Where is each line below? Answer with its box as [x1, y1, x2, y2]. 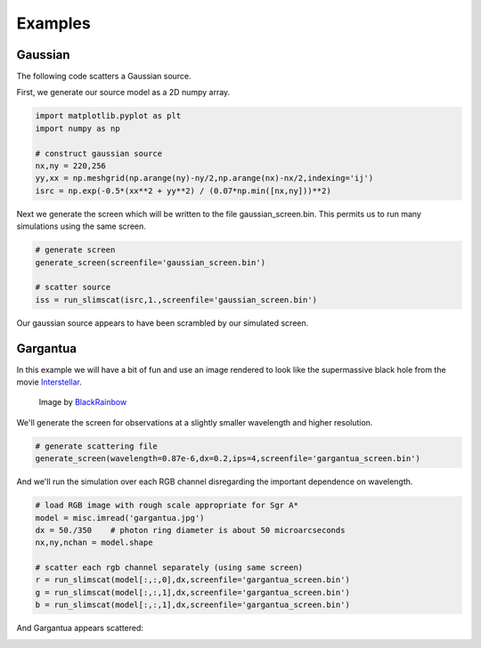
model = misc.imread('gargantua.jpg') [35, 513, 205, 522]
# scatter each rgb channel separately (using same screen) [35, 563, 304, 573]
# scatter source [35, 282, 111, 293]
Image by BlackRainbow [38, 397, 127, 408]
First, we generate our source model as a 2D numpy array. [16, 87, 231, 98]
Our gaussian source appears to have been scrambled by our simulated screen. [16, 317, 309, 328]
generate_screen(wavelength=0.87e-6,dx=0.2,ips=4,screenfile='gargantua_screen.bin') [35, 454, 420, 464]
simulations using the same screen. [16, 221, 147, 231]
